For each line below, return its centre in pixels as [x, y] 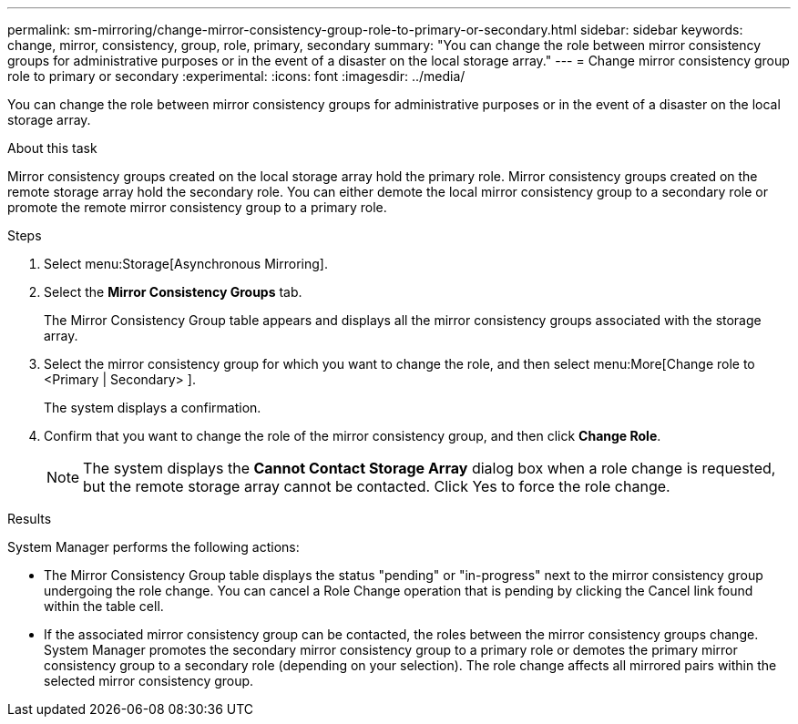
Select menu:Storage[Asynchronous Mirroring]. [186, 264]
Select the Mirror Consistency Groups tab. [173, 292]
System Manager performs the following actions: [153, 547]
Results [30, 519]
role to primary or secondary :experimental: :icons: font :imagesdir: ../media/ [236, 76]
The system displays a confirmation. [153, 408]
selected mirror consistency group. [149, 681]
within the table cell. [104, 606]
